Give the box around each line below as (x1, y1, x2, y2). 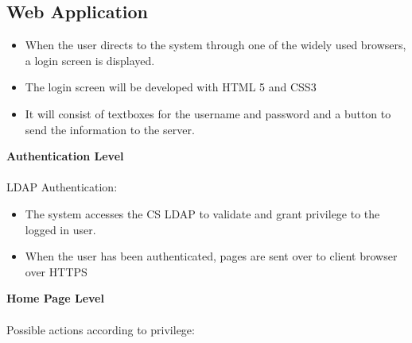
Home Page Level (6, 290, 104, 306)
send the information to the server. (25, 121, 195, 137)
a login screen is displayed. (25, 52, 155, 68)
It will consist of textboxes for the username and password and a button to (25, 105, 391, 121)
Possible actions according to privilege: (6, 321, 195, 337)
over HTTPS (25, 263, 87, 279)
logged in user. (25, 221, 96, 237)
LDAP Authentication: (6, 179, 118, 195)
